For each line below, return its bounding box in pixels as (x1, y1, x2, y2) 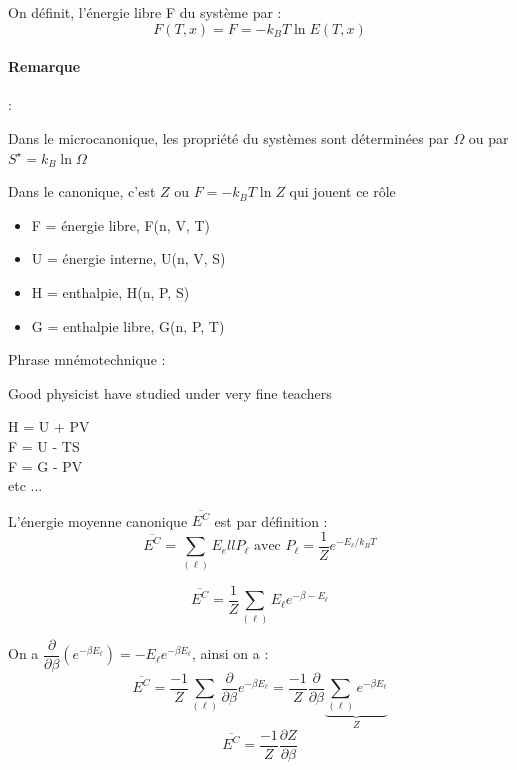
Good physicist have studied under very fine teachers (8, 382, 332, 403)
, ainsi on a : (192, 643, 269, 664)
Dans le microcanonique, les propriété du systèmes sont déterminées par (8, 127, 449, 148)
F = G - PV (8, 455, 83, 476)
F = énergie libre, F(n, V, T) (31, 214, 210, 235)
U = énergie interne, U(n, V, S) (31, 248, 226, 269)
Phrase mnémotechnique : (8, 349, 166, 370)
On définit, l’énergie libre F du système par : (8, 2, 282, 22)
